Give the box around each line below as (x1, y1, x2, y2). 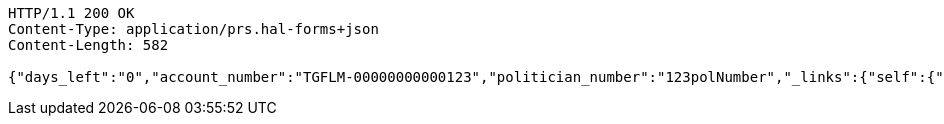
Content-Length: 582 (8, 37, 169, 53)
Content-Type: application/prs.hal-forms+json (8, 21, 379, 37)
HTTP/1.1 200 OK (8, 5, 135, 21)
